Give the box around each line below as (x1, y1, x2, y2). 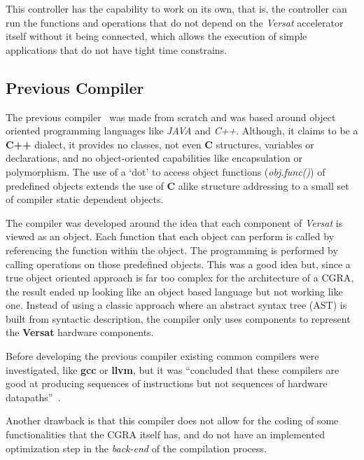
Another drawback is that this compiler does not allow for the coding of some (6, 413, 339, 428)
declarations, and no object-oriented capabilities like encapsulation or (6, 151, 302, 165)
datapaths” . (6, 389, 61, 404)
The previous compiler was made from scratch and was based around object (6, 109, 336, 124)
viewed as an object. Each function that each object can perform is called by (6, 229, 335, 244)
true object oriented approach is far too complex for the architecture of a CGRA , (6, 270, 354, 285)
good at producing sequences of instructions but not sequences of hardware (6, 376, 328, 391)
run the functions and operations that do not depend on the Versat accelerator (6, 15, 344, 29)
